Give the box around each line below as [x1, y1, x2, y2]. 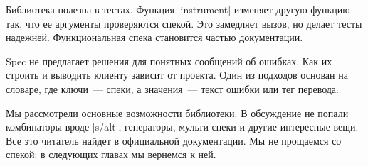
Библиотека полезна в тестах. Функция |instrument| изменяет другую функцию [6, 2, 350, 16]
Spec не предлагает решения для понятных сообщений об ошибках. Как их [6, 53, 332, 68]
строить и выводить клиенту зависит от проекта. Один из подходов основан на [6, 67, 348, 82]
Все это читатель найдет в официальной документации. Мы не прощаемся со [6, 133, 342, 148]
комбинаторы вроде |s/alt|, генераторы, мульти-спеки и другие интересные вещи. [6, 119, 359, 134]
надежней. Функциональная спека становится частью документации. [6, 30, 303, 45]
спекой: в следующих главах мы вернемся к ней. [6, 147, 216, 162]
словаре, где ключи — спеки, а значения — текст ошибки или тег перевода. [6, 81, 339, 96]
